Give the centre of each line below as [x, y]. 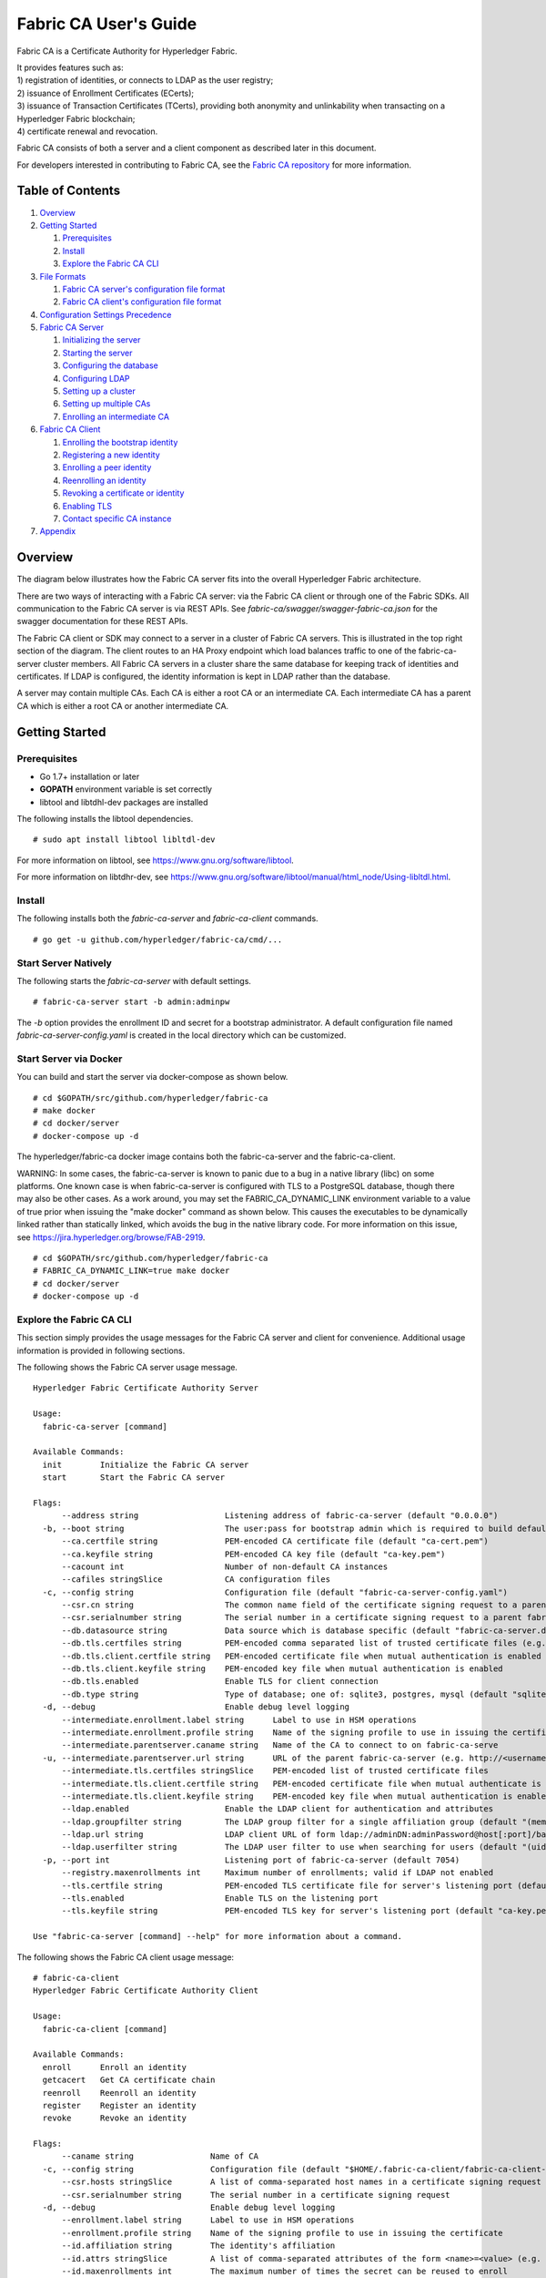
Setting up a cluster [99, 391]
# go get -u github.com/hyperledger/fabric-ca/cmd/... [158, 939]
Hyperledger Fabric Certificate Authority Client [146, 1991]
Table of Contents [69, 191]
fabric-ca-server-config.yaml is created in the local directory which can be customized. [182, 1035]
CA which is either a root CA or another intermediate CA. [123, 705]
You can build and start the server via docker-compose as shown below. [152, 1077]
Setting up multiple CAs [106, 404]
